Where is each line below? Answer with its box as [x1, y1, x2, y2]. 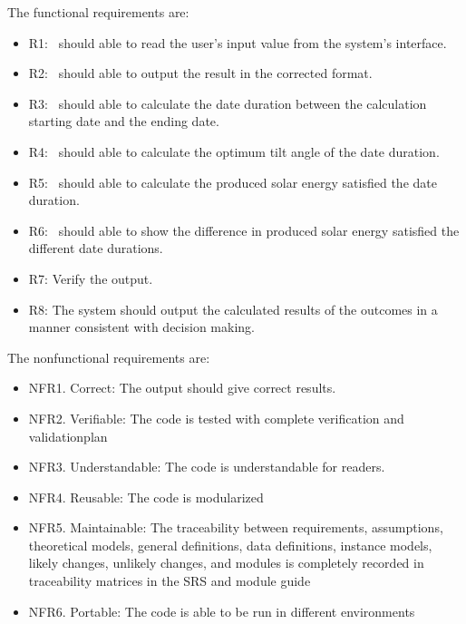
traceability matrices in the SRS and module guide [28, 571, 311, 590]
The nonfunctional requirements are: [7, 347, 210, 366]
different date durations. [28, 239, 163, 258]
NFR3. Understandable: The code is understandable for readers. [28, 457, 385, 476]
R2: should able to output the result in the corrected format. [28, 63, 373, 83]
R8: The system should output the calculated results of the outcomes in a [28, 299, 438, 318]
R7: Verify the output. [28, 268, 153, 288]
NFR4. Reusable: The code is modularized [28, 487, 264, 506]
